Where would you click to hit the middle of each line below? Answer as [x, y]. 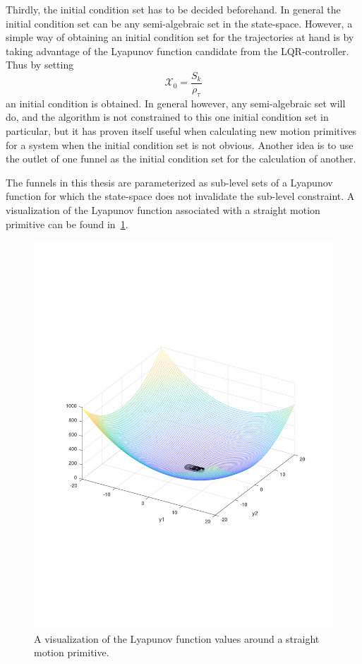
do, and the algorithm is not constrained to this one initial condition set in [167, 117]
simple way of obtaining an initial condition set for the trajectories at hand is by [180, 37]
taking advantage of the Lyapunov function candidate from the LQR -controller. [177, 51]
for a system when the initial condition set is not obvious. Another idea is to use [180, 144]
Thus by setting [40, 65]
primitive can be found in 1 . [67, 224]
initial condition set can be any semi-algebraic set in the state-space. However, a [179, 23]
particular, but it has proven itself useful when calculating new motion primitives [181, 131]
